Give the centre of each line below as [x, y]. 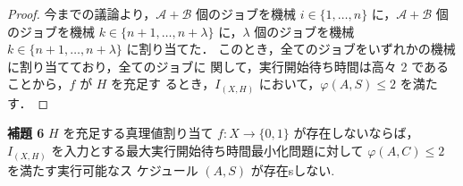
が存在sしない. [293, 169]
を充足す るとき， [163, 84]
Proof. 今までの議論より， [82, 13]
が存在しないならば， [356, 133]
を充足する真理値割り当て [138, 133]
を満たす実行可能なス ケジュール [103, 169]
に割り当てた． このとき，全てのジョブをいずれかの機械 [291, 49]
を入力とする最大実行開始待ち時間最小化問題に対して [207, 151]
